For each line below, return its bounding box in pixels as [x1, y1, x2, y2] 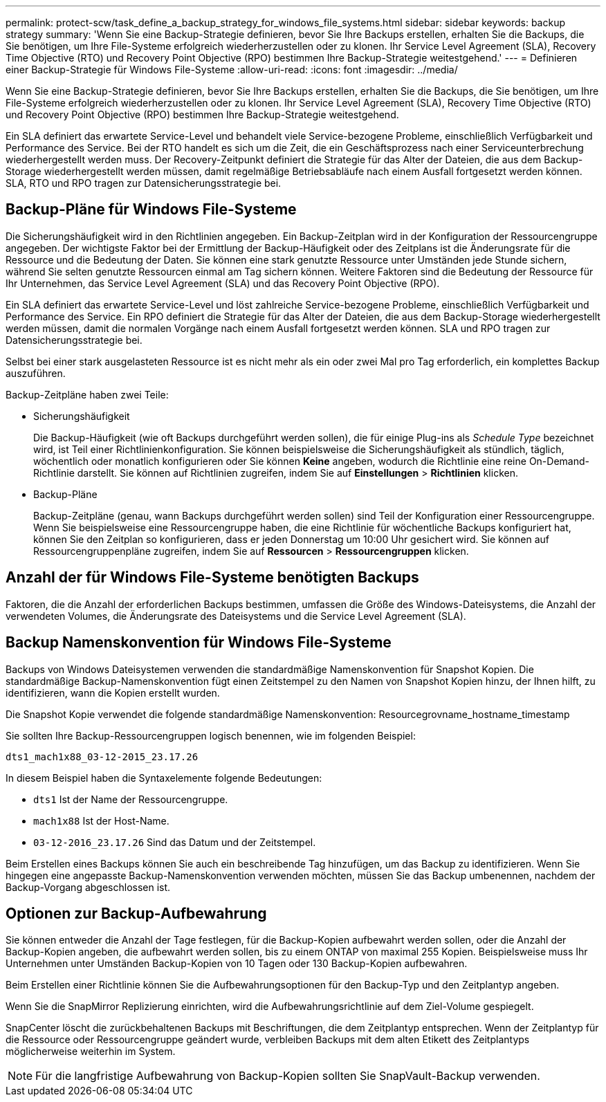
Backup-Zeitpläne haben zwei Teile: [6, 388, 169, 401]
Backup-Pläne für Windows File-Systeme [6, 201, 297, 219]
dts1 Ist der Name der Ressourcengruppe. [33, 793, 228, 805]
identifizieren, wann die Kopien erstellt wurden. [6, 686, 220, 699]
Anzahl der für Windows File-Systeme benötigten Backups [6, 569, 419, 587]
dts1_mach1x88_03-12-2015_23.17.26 [6, 751, 199, 762]
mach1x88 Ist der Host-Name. [33, 814, 169, 827]
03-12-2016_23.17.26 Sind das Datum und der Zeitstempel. [33, 836, 316, 848]
